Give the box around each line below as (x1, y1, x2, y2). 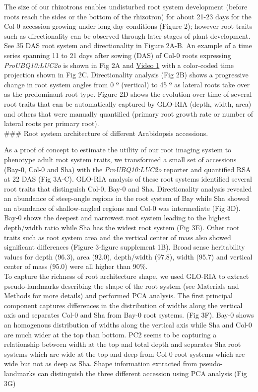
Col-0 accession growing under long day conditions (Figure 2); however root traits (4, 21, 253, 31)
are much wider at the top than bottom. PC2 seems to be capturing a (4, 329, 217, 339)
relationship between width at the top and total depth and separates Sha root (4, 339, 241, 349)
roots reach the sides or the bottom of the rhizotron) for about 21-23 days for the (4, 11, 252, 21)
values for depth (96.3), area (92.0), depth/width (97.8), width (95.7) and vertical (4, 251, 253, 261)
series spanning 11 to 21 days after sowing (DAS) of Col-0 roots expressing (4, 50, 231, 60)
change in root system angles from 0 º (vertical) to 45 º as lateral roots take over (4, 79, 250, 89)
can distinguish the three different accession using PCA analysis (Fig (38, 368, 247, 378)
